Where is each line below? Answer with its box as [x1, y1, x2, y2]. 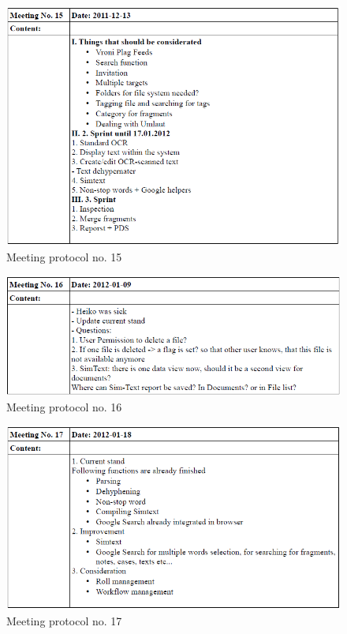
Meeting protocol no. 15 [6, 248, 122, 264]
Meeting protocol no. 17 [6, 612, 122, 628]
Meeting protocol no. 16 [6, 398, 122, 415]
